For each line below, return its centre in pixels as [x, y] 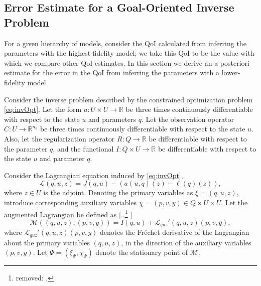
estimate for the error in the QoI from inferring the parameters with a [112, 73]
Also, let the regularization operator [59, 138]
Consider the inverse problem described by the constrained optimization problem [128, 99]
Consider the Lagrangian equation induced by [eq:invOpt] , [94, 175]
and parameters [112, 119]
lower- [231, 73]
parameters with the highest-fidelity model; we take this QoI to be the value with [129, 53]
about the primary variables [47, 242]
